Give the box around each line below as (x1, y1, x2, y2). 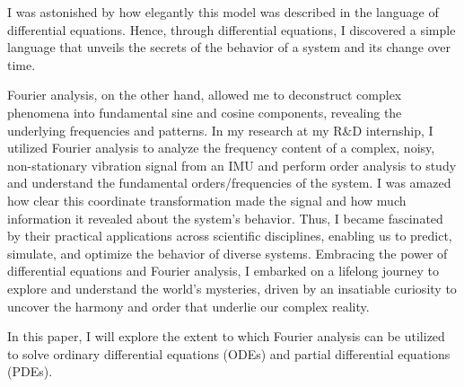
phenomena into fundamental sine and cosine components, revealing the (7, 102, 402, 121)
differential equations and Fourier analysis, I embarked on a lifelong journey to (7, 261, 439, 280)
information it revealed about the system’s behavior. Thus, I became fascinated (7, 208, 443, 227)
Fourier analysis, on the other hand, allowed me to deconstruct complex (7, 85, 402, 104)
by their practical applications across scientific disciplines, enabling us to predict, (7, 226, 452, 245)
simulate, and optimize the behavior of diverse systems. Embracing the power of (7, 243, 448, 262)
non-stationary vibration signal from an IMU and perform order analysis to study (7, 155, 457, 174)
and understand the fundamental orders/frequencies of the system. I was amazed (7, 173, 451, 192)
